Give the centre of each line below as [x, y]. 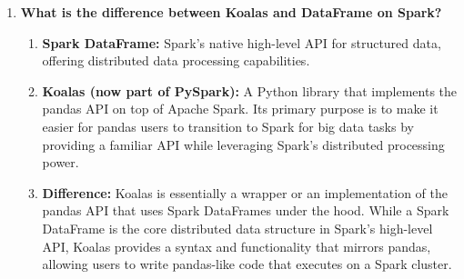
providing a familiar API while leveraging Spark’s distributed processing [243, 144]
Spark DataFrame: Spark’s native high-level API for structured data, [242, 42]
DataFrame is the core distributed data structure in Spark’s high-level [237, 228]
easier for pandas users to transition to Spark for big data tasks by [228, 126]
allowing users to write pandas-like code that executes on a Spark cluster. [247, 264]
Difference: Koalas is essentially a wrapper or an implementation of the [245, 192]
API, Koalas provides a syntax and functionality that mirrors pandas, [237, 246]
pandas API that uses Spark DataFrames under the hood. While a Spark [246, 210]
